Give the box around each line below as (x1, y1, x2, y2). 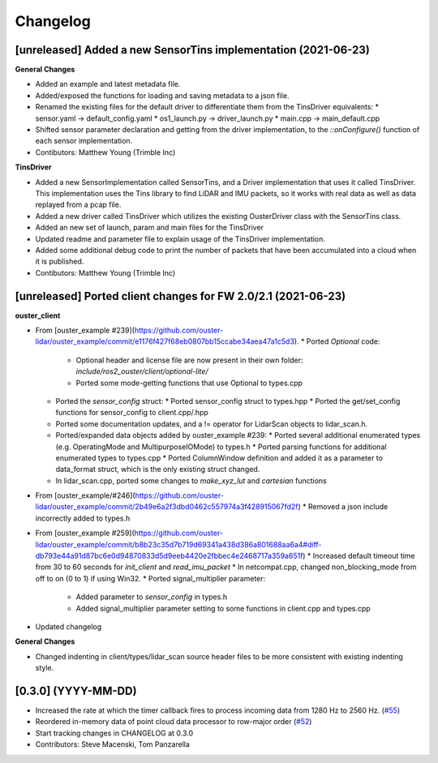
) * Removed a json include (298, 502, 389, 512)
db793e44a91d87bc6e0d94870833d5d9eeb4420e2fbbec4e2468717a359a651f (35, 551, 303, 561)
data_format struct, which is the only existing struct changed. (55, 465, 260, 474)
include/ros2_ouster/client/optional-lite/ (75, 366, 208, 376)
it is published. (35, 256, 84, 267)
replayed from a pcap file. (35, 199, 122, 210)
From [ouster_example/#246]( (35, 491, 135, 500)
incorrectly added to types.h (35, 513, 131, 523)
